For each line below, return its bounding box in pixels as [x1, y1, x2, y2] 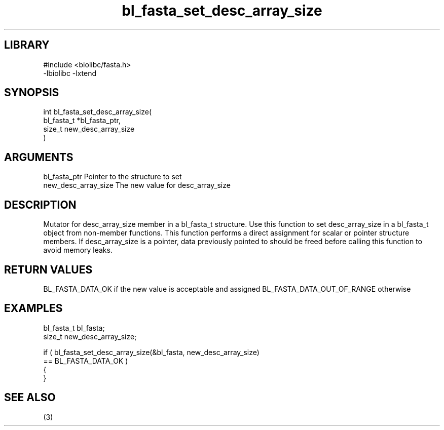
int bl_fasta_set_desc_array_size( [43, 107, 152, 116]
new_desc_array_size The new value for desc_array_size [43, 181, 231, 190]
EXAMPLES [4, 302, 63, 315]
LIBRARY [4, 38, 50, 52]
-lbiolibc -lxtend [43, 68, 97, 77]
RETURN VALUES [4, 263, 93, 276]
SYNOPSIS [4, 86, 59, 99]
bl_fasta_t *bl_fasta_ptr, [43, 116, 121, 125]
